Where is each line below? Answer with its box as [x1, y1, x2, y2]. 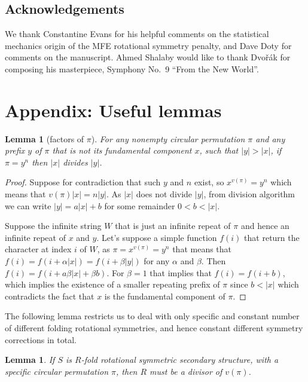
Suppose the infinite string [5, 219, 102, 232]
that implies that [150, 266, 212, 279]
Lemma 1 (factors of [5, 132, 84, 145]
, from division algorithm [203, 188, 295, 200]
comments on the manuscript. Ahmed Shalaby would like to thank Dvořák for [5, 51, 291, 63]
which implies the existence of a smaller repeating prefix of [5, 278, 220, 291]
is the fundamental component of [104, 289, 225, 302]
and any [255, 132, 285, 145]
